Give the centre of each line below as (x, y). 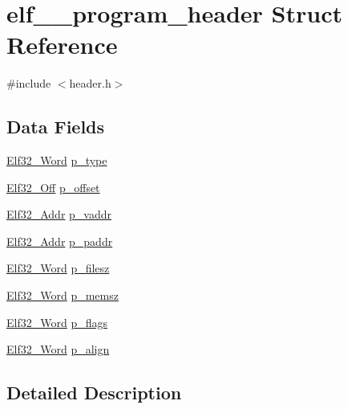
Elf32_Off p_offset (53, 187)
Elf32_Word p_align (58, 349)
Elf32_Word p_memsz (63, 295)
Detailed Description (94, 393)
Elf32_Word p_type (57, 160)
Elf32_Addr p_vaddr (59, 214)
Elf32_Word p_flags (57, 322)
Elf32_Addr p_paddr (60, 241)
